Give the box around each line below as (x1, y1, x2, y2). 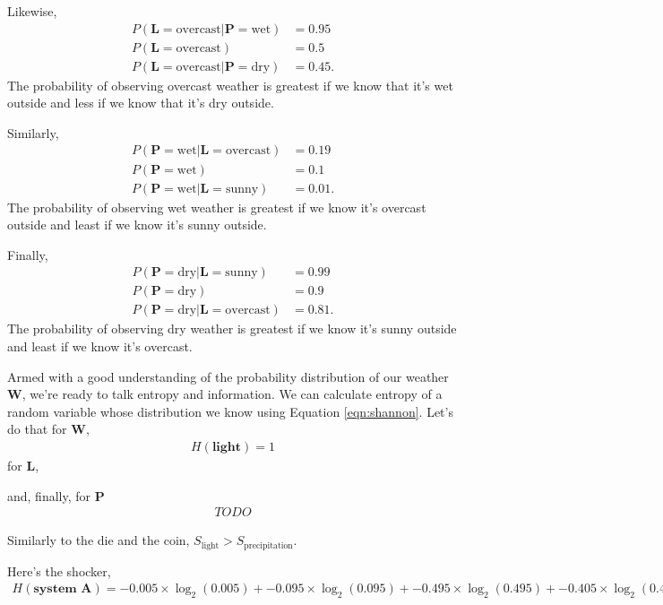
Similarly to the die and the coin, (7, 531, 190, 549)
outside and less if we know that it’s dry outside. (7, 93, 274, 112)
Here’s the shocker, (7, 561, 111, 580)
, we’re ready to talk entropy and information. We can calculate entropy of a (22, 385, 443, 403)
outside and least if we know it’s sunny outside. (7, 215, 267, 234)
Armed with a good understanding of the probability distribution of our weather (7, 367, 449, 385)
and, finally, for (7, 486, 91, 505)
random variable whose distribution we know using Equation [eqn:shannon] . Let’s (7, 402, 453, 420)
